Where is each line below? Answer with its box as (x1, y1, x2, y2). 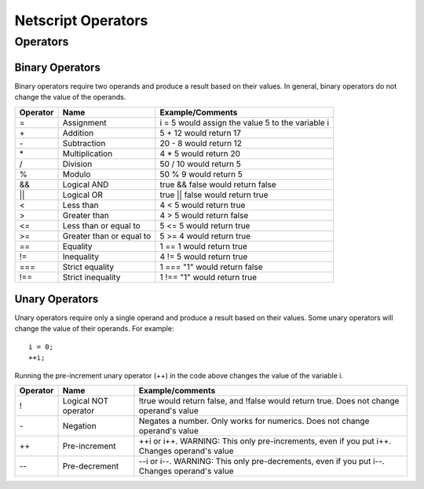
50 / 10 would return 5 (159, 158, 241, 169)
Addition (62, 127, 94, 138)
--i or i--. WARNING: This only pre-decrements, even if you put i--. (138, 455, 385, 466)
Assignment (62, 117, 107, 128)
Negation (62, 420, 97, 431)
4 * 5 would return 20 (159, 148, 241, 159)
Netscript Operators (14, 12, 148, 29)
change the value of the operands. (14, 93, 126, 102)
